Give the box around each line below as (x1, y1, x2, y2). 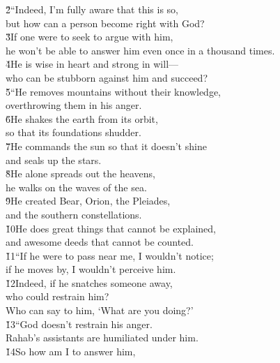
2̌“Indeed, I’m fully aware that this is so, (6, 2, 178, 16)
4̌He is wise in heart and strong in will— (6, 57, 179, 71)
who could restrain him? (6, 289, 109, 304)
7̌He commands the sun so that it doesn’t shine (6, 138, 207, 153)
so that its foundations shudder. (6, 125, 141, 140)
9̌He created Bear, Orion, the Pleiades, (6, 193, 171, 208)
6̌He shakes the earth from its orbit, (6, 111, 158, 126)
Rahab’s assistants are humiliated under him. (6, 330, 199, 345)
